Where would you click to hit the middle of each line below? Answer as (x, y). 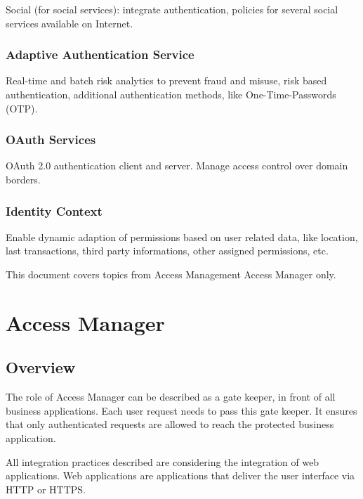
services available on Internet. (70, 23)
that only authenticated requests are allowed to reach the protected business (170, 424)
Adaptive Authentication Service (100, 54)
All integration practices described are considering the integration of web (163, 461)
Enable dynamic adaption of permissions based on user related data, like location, (182, 236)
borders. (23, 179)
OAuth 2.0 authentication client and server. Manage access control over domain (177, 166)
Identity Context (54, 210)
